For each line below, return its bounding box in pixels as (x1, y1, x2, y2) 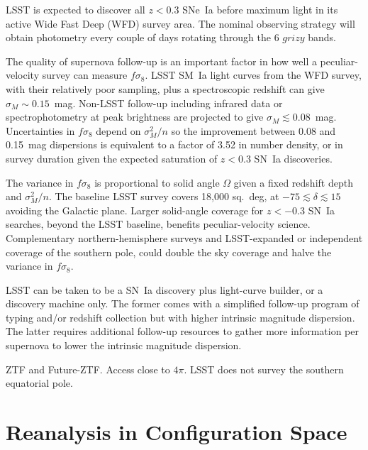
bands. (308, 30, 336, 45)
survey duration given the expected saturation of (6, 150, 218, 165)
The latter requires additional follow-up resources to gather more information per (6, 324, 359, 339)
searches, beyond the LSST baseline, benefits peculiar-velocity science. (6, 216, 311, 231)
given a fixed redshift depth (233, 175, 353, 190)
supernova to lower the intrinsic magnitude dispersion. (6, 338, 242, 353)
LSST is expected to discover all (6, 2, 145, 16)
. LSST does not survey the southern (184, 361, 344, 376)
